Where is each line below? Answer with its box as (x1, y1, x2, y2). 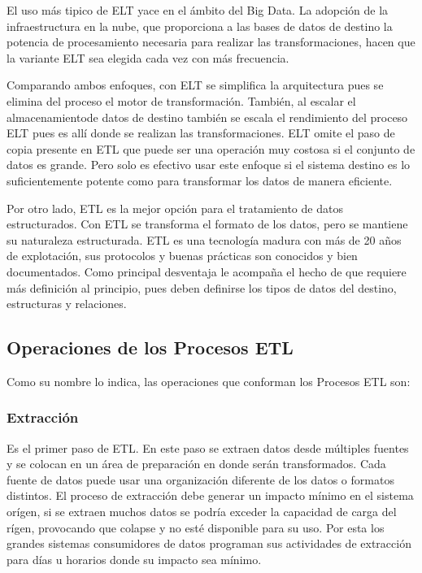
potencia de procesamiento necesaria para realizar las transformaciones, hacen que (7, 33, 415, 50)
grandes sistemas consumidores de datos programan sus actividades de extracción (7, 535, 411, 552)
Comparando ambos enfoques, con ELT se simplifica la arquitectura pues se (7, 76, 384, 93)
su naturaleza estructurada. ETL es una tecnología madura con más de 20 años (7, 231, 402, 248)
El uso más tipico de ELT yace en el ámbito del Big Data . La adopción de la (7, 2, 389, 18)
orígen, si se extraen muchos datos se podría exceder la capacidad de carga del (7, 503, 397, 520)
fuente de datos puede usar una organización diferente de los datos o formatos (7, 471, 394, 488)
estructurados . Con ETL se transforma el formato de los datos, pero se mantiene (7, 215, 408, 232)
